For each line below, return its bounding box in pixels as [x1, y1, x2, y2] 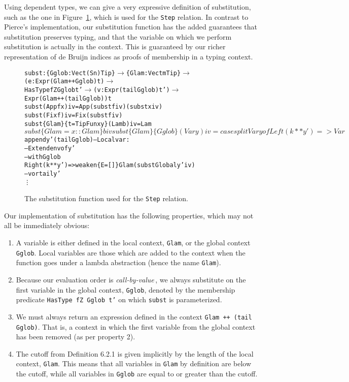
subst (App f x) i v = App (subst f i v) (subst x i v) [24, 103, 163, 111]
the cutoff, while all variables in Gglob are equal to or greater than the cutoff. [16, 368, 258, 379]
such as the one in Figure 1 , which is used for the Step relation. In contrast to [4, 11, 249, 22]
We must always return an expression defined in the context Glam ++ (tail [16, 311, 252, 322]
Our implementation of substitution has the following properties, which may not [4, 210, 254, 220]
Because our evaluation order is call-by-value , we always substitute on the [16, 274, 246, 284]
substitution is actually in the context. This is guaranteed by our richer [4, 41, 226, 52]
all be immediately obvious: [4, 220, 90, 231]
